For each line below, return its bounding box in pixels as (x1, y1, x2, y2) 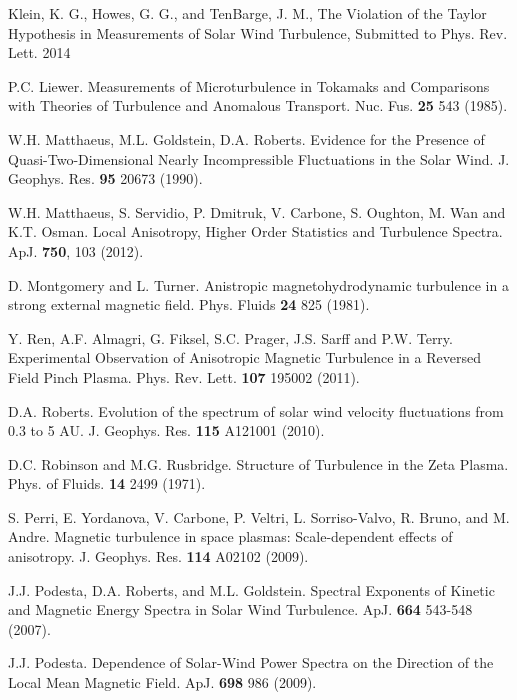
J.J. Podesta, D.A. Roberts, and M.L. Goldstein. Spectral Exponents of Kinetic (8, 579, 495, 600)
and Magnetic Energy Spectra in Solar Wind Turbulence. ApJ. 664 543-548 (8, 599, 473, 620)
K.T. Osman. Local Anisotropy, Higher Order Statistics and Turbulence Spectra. (8, 221, 503, 242)
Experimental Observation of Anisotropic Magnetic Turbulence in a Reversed (8, 347, 481, 368)
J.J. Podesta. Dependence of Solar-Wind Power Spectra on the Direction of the (8, 652, 494, 673)
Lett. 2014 (8, 42, 71, 63)
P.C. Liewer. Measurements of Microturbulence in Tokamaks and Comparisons (8, 75, 490, 96)
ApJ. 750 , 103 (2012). (8, 240, 144, 261)
